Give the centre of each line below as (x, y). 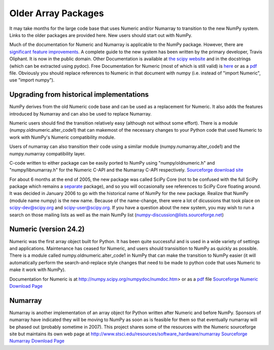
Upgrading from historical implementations (79, 94)
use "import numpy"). (32, 80)
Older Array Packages (57, 13)
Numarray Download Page (37, 341)
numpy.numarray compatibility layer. (47, 153)
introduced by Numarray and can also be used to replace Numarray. (80, 113)
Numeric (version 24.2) (47, 229)
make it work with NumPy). (38, 270)
